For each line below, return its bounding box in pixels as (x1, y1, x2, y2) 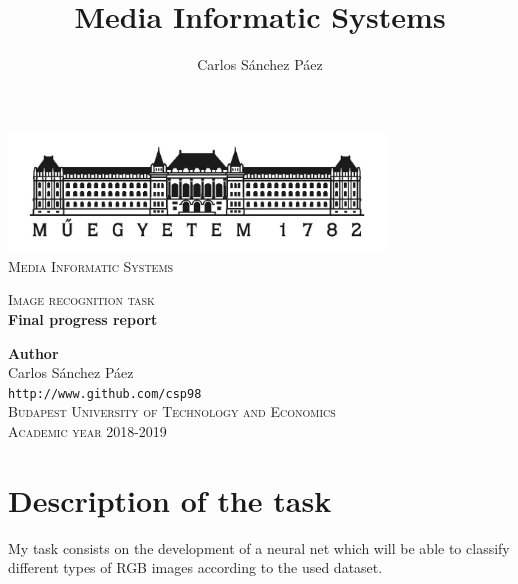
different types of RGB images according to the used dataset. (8, 557, 383, 578)
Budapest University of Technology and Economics (8, 401, 336, 422)
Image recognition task (8, 289, 155, 310)
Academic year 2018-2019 (8, 420, 167, 441)
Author (8, 342, 59, 363)
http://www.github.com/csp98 (8, 386, 202, 401)
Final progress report (8, 308, 158, 329)
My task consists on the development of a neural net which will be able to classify (8, 537, 510, 558)
